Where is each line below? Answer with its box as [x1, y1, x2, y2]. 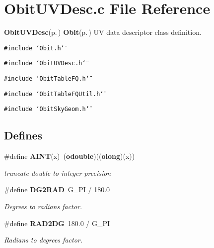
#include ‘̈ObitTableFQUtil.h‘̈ [4, 90, 104, 98]
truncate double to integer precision [4, 167, 111, 178]
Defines [4, 127, 43, 143]
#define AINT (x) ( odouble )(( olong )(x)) [4, 151, 135, 161]
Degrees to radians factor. [4, 201, 82, 211]
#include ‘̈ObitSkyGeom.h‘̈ [4, 106, 89, 113]
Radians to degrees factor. [4, 235, 82, 245]
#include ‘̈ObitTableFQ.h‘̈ [4, 75, 89, 83]
